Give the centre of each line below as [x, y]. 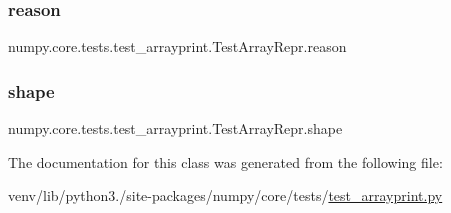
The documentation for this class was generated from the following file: [225, 161]
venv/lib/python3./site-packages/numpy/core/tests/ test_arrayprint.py [225, 195]
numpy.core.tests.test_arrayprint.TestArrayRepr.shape [175, 128]
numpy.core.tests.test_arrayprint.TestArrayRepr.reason [177, 46]
